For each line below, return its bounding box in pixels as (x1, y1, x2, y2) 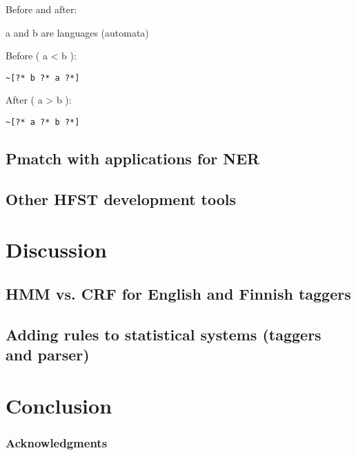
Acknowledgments (6, 434, 108, 451)
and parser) (6, 344, 90, 365)
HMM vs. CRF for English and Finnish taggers (6, 283, 351, 304)
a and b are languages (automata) (6, 25, 149, 39)
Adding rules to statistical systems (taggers (6, 323, 322, 345)
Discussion (6, 235, 107, 264)
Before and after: (6, 2, 77, 16)
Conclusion (6, 391, 112, 419)
